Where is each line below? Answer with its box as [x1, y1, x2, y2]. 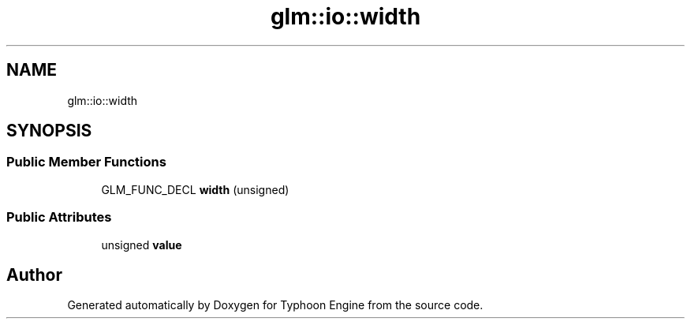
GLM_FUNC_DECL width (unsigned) [101, 182, 289, 196]
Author [6, 264, 62, 285]
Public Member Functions [6, 154, 166, 170]
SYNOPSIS [6, 121, 92, 141]
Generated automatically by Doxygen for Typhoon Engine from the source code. [67, 298, 484, 312]
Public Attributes [6, 209, 112, 226]
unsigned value [101, 237, 182, 252]
